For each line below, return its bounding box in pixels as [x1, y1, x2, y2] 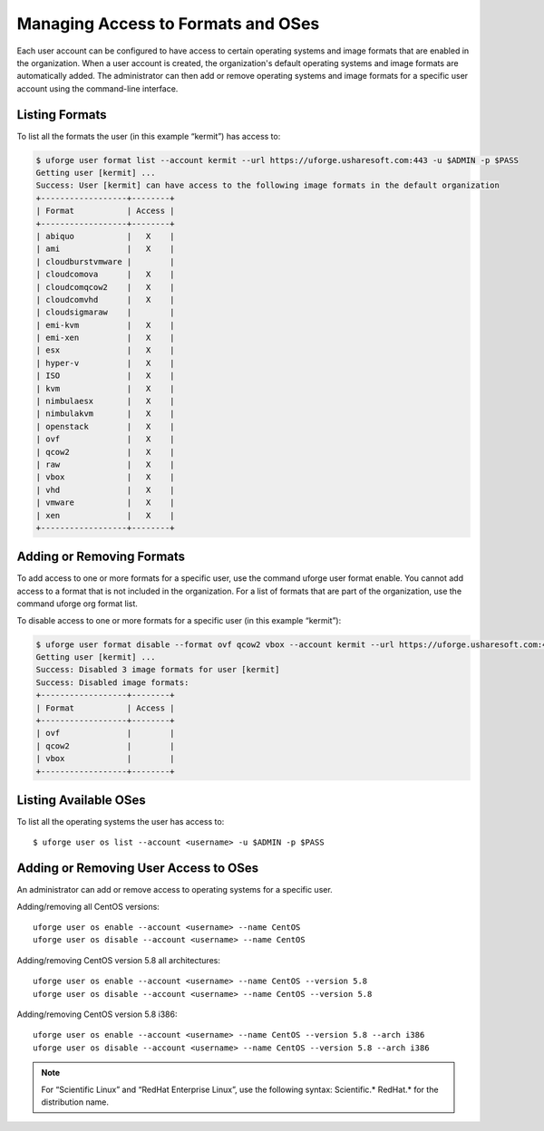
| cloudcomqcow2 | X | [35, 282, 176, 292]
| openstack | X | [35, 421, 176, 431]
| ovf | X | [35, 434, 176, 444]
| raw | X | [35, 459, 176, 469]
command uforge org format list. [16, 598, 138, 609]
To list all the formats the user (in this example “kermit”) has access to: [16, 130, 281, 141]
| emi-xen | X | [35, 333, 176, 343]
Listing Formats [16, 107, 107, 122]
